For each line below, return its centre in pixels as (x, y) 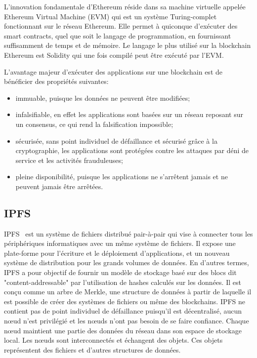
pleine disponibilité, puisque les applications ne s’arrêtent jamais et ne (122, 177)
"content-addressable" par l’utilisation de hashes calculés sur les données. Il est (123, 282)
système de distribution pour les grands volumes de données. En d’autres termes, (127, 262)
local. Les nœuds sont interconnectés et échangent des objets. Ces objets (113, 340)
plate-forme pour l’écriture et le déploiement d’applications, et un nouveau (117, 253)
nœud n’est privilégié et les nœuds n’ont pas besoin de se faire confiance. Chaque (127, 321)
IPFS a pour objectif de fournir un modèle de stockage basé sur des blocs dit (120, 272)
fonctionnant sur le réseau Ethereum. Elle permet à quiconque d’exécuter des (121, 26)
